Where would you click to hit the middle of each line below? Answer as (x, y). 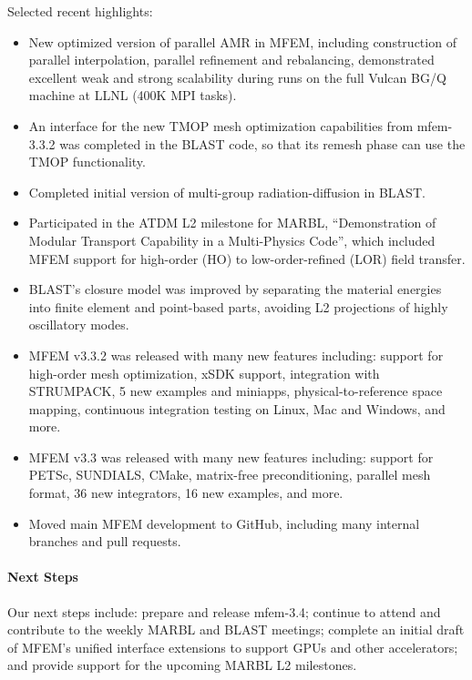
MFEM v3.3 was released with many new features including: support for (231, 457)
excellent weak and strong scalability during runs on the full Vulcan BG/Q (237, 77)
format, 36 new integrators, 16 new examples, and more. (186, 493)
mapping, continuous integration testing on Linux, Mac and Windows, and (237, 408)
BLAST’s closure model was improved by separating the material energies (235, 289)
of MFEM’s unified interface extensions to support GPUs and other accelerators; (233, 647)
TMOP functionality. (87, 162)
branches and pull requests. (105, 541)
